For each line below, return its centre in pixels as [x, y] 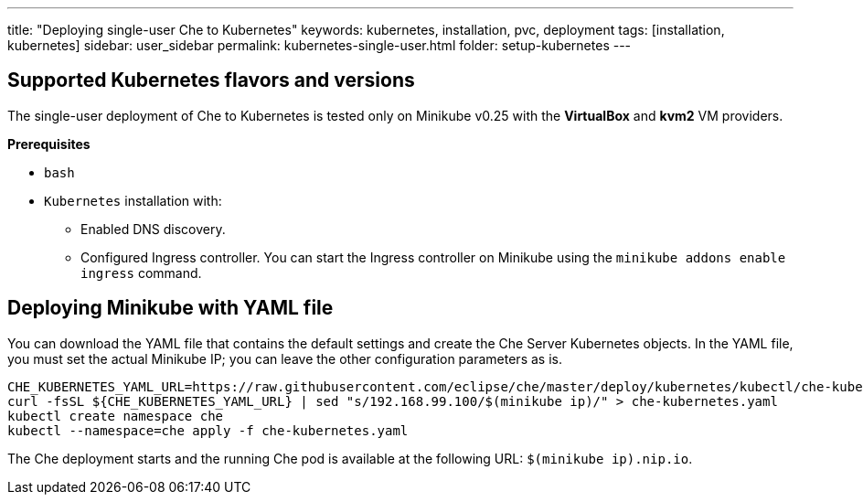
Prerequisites [49, 144]
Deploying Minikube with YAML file [170, 308]
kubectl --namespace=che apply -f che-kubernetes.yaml [208, 430]
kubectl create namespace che [116, 416]
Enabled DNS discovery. [153, 229]
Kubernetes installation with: [133, 200]
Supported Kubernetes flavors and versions [211, 80]
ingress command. [141, 272]
